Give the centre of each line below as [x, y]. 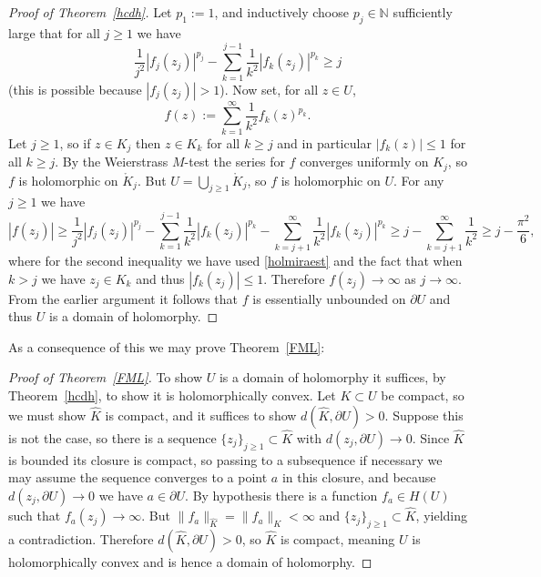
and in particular [324, 142]
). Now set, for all [269, 89]
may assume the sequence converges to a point [138, 477]
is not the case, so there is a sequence [112, 437]
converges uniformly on [364, 162]
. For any [419, 180]
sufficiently [423, 12]
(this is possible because [75, 89]
